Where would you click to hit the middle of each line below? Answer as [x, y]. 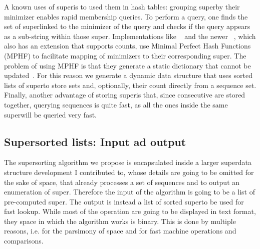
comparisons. [24, 241]
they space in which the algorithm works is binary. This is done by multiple [120, 221]
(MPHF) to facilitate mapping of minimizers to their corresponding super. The [125, 55]
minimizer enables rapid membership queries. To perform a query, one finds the [126, 16]
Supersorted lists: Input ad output [95, 141]
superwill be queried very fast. [51, 114]
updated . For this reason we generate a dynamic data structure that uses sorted [128, 75]
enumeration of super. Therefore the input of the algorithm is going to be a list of [129, 192]
